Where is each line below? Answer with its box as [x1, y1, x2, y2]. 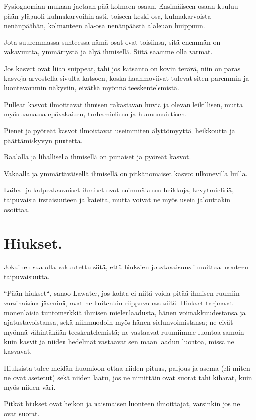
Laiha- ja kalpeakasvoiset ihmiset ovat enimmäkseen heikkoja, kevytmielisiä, [4, 185, 234, 195]
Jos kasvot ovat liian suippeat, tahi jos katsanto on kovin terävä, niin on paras [4, 63, 241, 73]
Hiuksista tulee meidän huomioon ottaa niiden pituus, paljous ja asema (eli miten [4, 362, 250, 373]
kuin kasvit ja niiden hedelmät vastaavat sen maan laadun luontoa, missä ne [4, 336, 234, 346]
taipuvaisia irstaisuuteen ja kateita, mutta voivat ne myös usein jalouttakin [4, 194, 231, 204]
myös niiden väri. [4, 382, 56, 392]
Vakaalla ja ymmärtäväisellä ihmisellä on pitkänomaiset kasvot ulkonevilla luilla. [4, 168, 248, 178]
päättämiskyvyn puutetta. [4, 135, 83, 145]
